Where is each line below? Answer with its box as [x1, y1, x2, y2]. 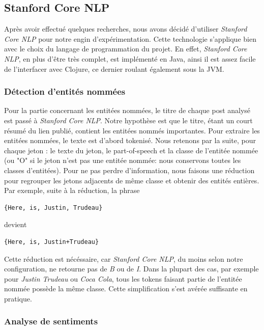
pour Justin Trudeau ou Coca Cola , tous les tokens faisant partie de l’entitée [4, 273, 242, 284]
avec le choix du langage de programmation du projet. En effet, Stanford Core [4, 43, 247, 54]
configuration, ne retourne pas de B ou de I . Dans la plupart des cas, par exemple [4, 263, 259, 274]
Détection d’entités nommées [4, 85, 126, 98]
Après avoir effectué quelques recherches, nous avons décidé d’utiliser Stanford [4, 23, 247, 34]
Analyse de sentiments [4, 315, 98, 327]
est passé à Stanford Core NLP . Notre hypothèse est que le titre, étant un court [4, 115, 253, 125]
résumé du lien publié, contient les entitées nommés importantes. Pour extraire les [4, 125, 260, 135]
